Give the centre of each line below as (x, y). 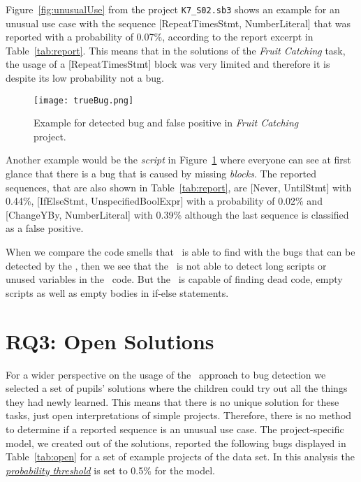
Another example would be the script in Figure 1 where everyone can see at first (178, 160)
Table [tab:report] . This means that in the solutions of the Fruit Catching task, (176, 50)
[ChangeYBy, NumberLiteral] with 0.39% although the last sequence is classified (177, 214)
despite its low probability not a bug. (85, 78)
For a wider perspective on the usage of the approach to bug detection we (166, 374)
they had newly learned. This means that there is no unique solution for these (172, 401)
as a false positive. (45, 228)
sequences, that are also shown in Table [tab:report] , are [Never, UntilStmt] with (179, 187)
